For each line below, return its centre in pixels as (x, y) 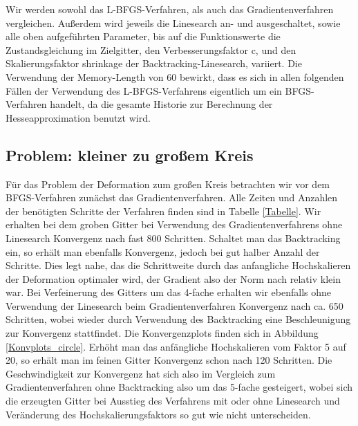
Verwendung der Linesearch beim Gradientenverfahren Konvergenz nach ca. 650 (175, 305)
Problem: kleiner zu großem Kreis (130, 155)
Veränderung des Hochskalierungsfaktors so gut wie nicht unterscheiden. (158, 414)
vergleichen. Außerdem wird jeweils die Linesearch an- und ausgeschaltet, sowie (173, 22)
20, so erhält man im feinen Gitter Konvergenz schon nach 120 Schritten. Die (169, 360)
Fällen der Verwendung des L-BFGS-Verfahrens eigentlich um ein (144, 90)
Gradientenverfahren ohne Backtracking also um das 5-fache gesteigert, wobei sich (179, 387)
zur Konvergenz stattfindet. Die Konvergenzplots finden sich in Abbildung (162, 333)
